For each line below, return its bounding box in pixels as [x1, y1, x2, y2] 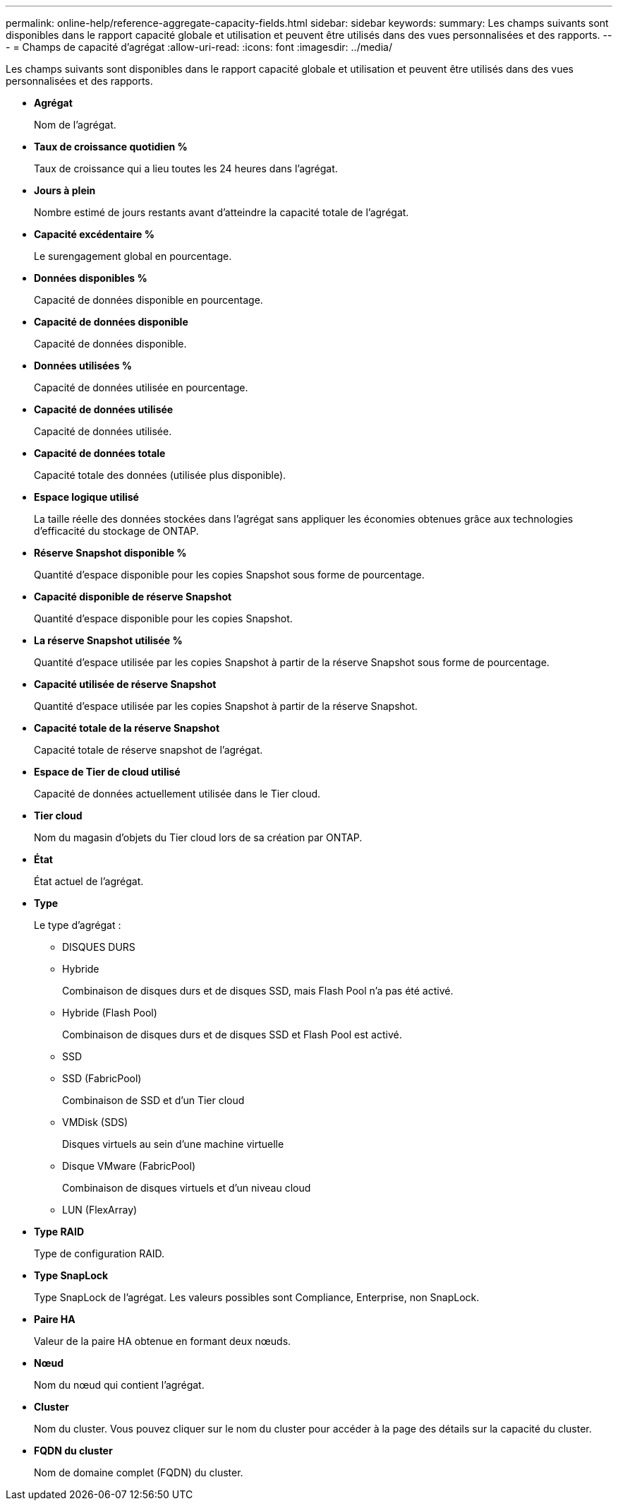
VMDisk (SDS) [62, 1116, 128, 1128]
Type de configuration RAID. [34, 1247, 165, 1259]
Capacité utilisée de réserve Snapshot [34, 678, 217, 690]
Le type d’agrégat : [34, 919, 121, 931]
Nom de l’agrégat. [34, 119, 116, 131]
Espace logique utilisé [34, 491, 139, 503]
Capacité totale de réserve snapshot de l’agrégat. [34, 744, 263, 756]
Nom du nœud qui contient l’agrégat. [34, 1379, 205, 1391]
